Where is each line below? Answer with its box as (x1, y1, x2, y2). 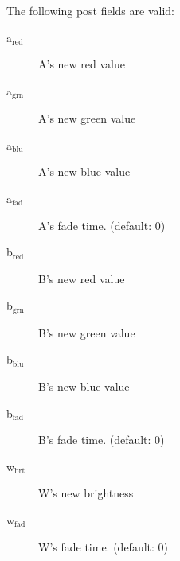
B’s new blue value (38, 378, 130, 395)
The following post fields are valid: (6, 2, 174, 18)
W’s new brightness (38, 485, 134, 501)
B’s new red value (38, 270, 125, 286)
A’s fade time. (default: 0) (38, 216, 166, 233)
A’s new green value (38, 110, 136, 127)
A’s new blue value (38, 163, 131, 180)
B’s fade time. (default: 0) (38, 431, 165, 448)
